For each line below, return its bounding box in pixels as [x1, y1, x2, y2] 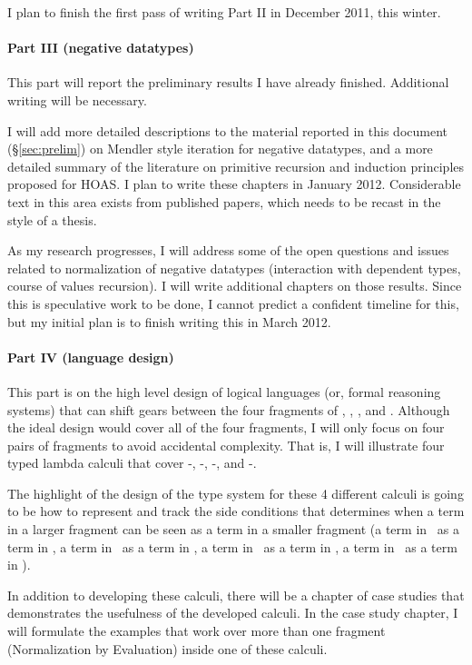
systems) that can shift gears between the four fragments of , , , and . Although [7, 400, 450, 419]
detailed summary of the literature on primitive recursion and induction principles [7, 156, 465, 175]
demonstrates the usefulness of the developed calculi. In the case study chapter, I [7, 603, 458, 622]
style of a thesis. [7, 210, 97, 229]
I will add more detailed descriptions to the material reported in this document [7, 121, 447, 140]
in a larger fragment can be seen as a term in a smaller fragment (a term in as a [7, 520, 459, 539]
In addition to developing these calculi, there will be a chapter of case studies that [7, 585, 465, 604]
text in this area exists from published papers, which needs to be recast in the [7, 192, 441, 211]
